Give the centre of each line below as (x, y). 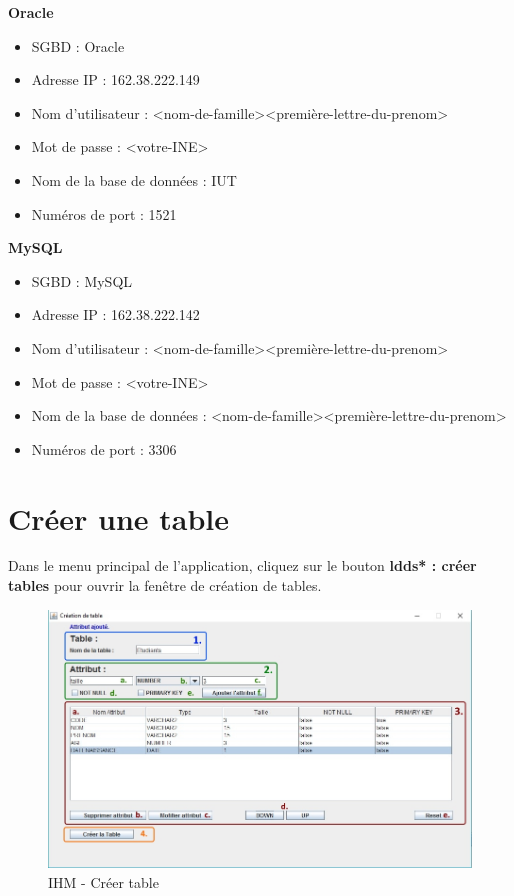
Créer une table (119, 517)
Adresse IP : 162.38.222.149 (115, 79)
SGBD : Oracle (78, 45)
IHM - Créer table (103, 881)
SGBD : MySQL (82, 280)
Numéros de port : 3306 (104, 448)
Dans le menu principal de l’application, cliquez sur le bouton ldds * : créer (242, 565)
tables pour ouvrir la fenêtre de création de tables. (165, 585)
